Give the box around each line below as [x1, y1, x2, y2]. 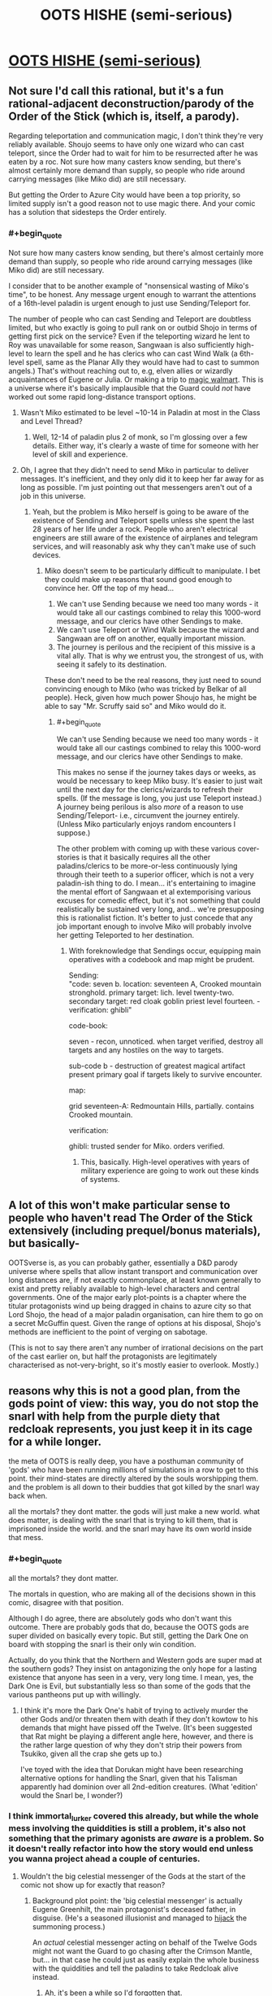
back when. [8, 1490, 48, 1500]
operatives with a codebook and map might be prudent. [68, 955, 255, 965]
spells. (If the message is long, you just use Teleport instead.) [56, 794, 262, 803]
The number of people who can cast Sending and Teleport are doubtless [8, 313, 252, 323]
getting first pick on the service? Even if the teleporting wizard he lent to [8, 331, 250, 341]
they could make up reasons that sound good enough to [44, 574, 233, 584]
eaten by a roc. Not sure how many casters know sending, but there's [8, 157, 242, 166]
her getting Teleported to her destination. [56, 930, 195, 940]
